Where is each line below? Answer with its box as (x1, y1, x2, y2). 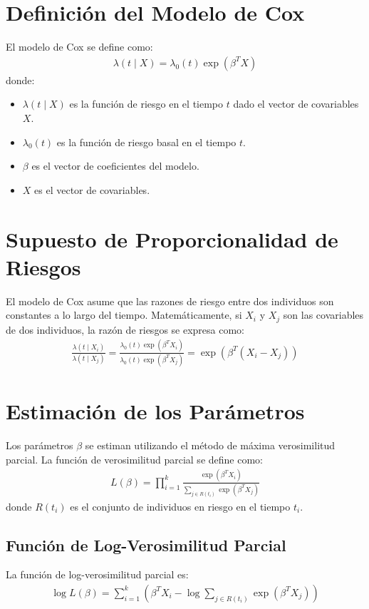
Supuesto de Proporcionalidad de (6, 224, 338, 253)
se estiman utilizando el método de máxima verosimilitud (85, 438, 336, 453)
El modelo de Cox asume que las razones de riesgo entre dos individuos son (6, 293, 334, 308)
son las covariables (283, 307, 364, 322)
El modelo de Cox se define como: (6, 39, 153, 54)
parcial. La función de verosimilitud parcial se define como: (6, 451, 263, 466)
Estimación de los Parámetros (6, 396, 305, 426)
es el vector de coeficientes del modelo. (31, 158, 199, 173)
